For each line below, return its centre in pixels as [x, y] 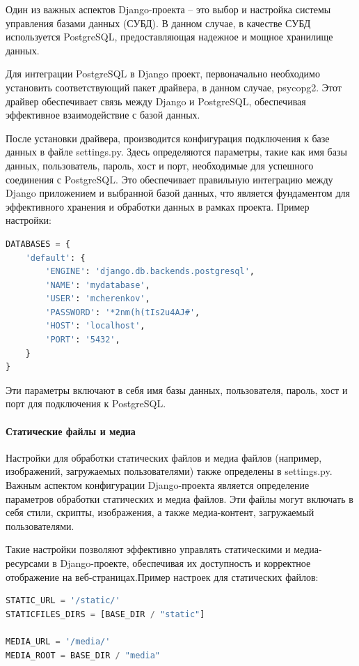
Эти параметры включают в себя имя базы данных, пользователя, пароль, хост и [177, 389]
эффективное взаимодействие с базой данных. [103, 115]
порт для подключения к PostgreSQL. [86, 403]
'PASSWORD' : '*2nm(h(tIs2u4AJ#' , [123, 312]
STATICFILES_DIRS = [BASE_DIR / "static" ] [105, 614]
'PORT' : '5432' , [83, 340]
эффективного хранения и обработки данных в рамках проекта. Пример [158, 206]
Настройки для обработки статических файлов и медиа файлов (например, [164, 457]
